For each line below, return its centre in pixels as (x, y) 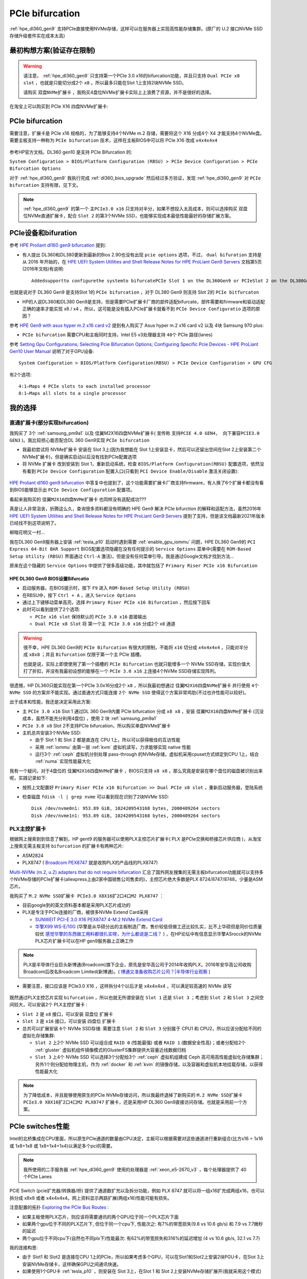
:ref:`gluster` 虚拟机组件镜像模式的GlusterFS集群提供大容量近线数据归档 (111, 1050)
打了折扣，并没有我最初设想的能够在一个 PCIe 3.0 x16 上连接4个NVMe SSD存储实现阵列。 (121, 671)
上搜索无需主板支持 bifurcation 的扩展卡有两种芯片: (67, 846)
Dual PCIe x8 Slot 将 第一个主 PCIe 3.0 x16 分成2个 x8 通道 (105, 624)
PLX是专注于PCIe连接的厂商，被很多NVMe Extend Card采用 (85, 912)
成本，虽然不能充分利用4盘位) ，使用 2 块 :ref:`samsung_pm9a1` (90, 718)
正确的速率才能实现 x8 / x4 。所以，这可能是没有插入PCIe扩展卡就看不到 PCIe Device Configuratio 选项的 (139, 308)
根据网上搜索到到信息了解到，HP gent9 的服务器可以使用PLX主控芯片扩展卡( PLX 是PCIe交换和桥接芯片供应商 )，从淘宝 (136, 839)
